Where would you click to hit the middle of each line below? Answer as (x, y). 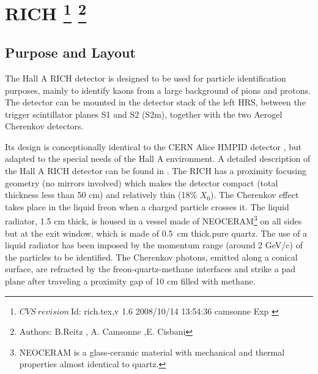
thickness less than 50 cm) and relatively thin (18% (101, 195)
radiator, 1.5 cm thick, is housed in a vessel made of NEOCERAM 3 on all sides (153, 220)
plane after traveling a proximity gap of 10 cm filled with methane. (130, 281)
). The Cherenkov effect (255, 195)
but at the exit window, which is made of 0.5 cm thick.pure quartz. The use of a (156, 233)
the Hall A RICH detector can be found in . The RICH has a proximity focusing (156, 171)
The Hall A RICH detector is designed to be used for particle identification (146, 78)
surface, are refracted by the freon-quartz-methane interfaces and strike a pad (150, 269)
